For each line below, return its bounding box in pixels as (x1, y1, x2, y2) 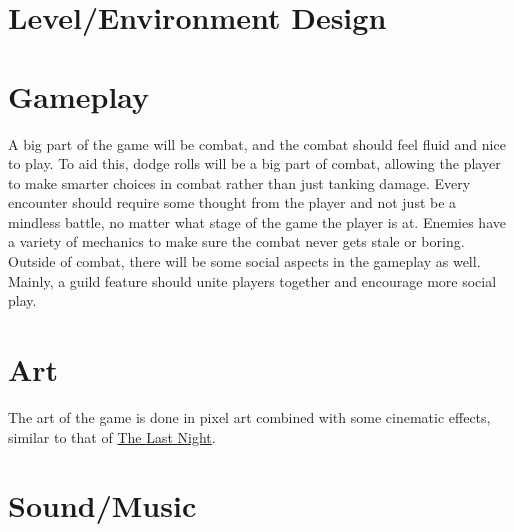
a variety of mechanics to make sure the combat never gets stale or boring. (8, 231, 465, 252)
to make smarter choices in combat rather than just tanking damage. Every (8, 172, 471, 193)
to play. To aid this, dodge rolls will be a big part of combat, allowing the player (8, 153, 501, 174)
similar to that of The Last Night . (8, 426, 216, 447)
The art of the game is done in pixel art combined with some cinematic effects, (8, 406, 491, 427)
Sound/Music (8, 485, 197, 526)
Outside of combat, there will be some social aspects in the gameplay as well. (8, 251, 481, 272)
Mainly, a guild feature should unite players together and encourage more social (8, 270, 497, 291)
